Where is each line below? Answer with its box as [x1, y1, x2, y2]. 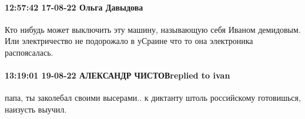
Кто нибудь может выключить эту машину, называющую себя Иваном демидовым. [5, 23, 301, 35]
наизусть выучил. [5, 103, 67, 115]
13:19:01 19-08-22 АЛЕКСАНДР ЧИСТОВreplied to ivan [5, 69, 230, 81]
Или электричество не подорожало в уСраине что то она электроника [5, 35, 253, 47]
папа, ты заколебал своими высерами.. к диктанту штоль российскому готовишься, [5, 91, 301, 104]
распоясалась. [5, 46, 53, 58]
